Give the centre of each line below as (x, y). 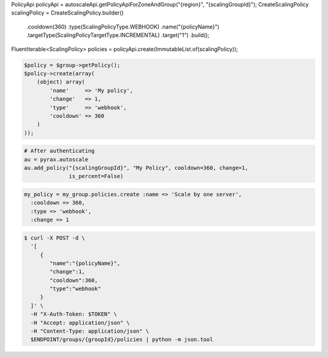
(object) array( (61, 82)
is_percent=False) (96, 176)
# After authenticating (60, 151)
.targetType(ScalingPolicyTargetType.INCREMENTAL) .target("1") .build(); (118, 35)
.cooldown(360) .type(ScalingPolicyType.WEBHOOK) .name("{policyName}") (123, 27)
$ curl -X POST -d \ (54, 238)
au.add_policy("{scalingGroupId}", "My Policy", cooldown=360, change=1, (136, 168)
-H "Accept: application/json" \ (80, 322)
